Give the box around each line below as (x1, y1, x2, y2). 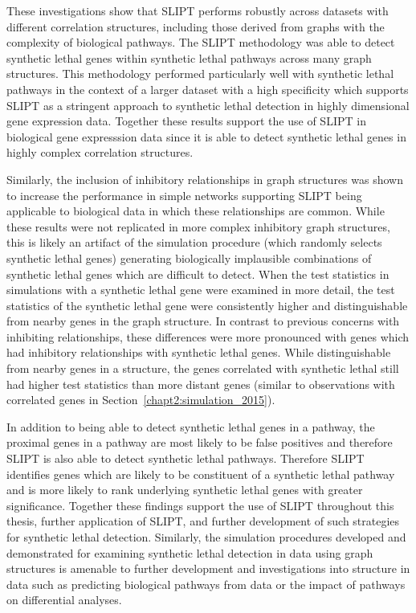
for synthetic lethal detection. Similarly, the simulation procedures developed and (6, 529, 406, 545)
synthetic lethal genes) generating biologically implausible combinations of (6, 249, 372, 266)
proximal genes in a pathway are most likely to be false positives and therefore (6, 434, 393, 451)
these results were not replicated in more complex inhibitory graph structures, (6, 218, 390, 235)
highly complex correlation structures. (6, 144, 194, 161)
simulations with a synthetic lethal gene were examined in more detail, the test (6, 281, 395, 298)
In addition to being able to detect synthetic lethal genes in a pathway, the (6, 418, 375, 435)
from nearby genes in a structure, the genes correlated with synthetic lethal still (6, 360, 399, 377)
